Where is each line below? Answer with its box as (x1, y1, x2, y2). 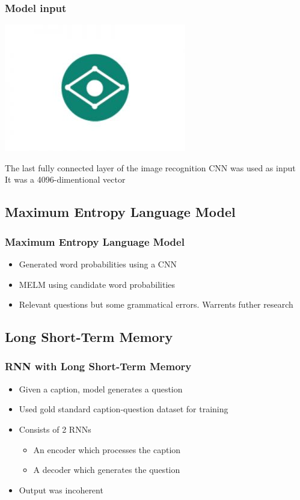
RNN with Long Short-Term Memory (5, 359, 192, 374)
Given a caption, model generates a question (19, 382, 183, 395)
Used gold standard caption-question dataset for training (19, 403, 228, 415)
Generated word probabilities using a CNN (19, 258, 177, 270)
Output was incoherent (19, 483, 103, 496)
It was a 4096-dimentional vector (5, 173, 126, 186)
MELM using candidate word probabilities (19, 278, 176, 290)
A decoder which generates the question (33, 463, 180, 476)
